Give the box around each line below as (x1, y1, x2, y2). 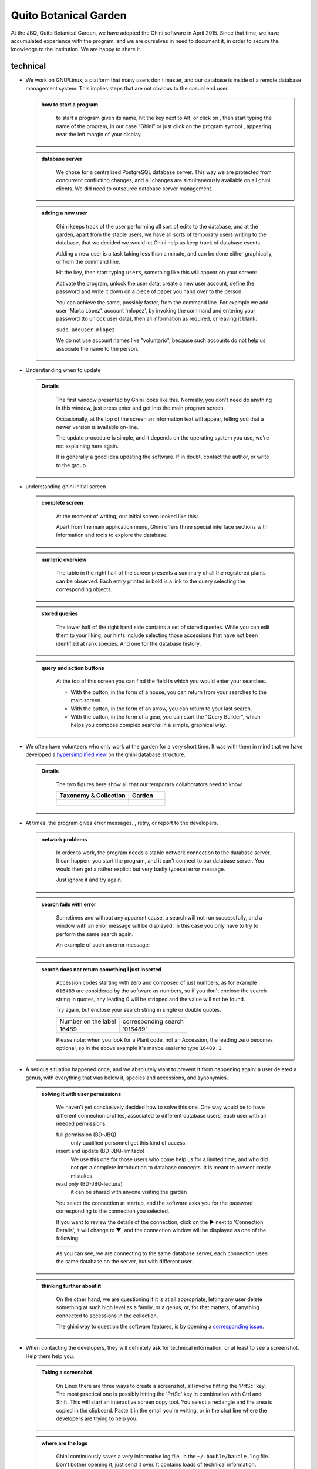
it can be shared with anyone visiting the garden (70, 1189, 187, 1196)
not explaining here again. (56, 442, 119, 450)
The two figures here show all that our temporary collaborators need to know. (56, 780, 244, 787)
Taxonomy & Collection (59, 791, 126, 800)
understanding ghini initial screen (25, 482, 106, 490)
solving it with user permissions (41, 1091, 122, 1098)
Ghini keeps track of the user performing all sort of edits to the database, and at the (56, 223, 258, 230)
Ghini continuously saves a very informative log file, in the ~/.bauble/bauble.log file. (56, 1453, 269, 1460)
